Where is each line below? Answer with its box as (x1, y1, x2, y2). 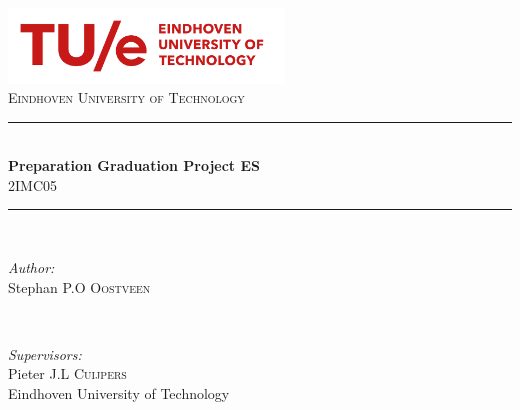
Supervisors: (8, 343, 82, 364)
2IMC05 (8, 174, 57, 195)
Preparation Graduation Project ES (8, 155, 260, 176)
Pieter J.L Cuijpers (8, 363, 127, 384)
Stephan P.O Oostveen (8, 276, 151, 297)
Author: (8, 257, 55, 278)
